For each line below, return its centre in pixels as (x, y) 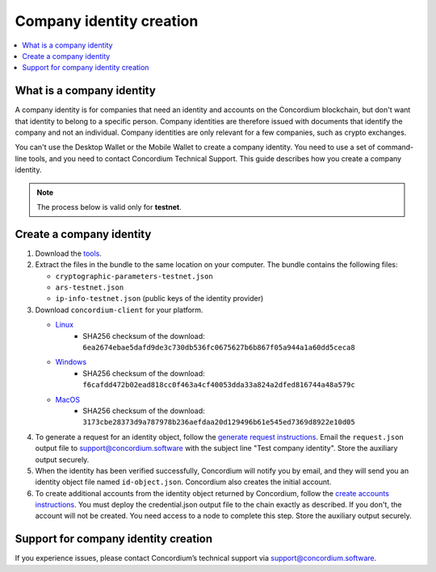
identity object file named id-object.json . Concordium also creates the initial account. (183, 482)
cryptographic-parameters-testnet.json (134, 276)
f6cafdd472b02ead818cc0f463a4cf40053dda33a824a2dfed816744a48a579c (219, 385)
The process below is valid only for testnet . (109, 207)
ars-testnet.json (90, 288)
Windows (71, 362)
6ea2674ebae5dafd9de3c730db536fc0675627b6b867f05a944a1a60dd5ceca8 (219, 347)
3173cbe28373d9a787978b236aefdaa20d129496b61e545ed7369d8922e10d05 (219, 422)
